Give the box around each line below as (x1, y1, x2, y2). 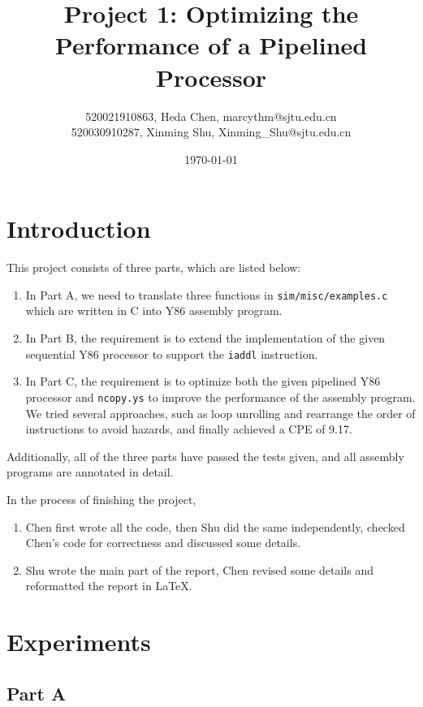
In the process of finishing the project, (6, 490, 196, 507)
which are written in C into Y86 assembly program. (25, 302, 283, 319)
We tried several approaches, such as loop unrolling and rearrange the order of (25, 404, 416, 421)
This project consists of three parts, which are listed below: (6, 259, 301, 276)
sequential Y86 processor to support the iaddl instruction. (25, 345, 318, 362)
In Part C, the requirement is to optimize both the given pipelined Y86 (25, 373, 381, 390)
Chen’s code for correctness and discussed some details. (25, 534, 301, 551)
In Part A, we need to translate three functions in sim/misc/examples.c (25, 286, 388, 303)
